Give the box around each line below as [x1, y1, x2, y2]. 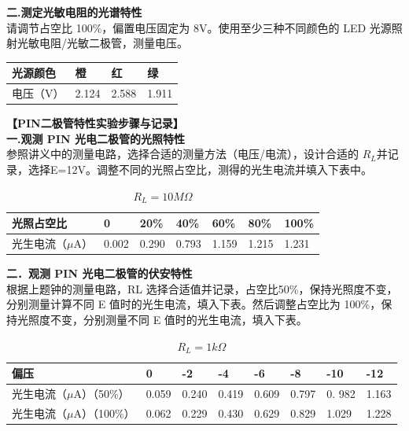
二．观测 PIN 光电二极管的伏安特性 [6, 265, 193, 282]
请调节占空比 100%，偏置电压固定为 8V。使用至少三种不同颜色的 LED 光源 [6, 19, 392, 35]
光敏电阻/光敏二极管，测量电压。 [17, 35, 188, 51]
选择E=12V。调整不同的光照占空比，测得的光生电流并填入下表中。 [28, 161, 372, 177]
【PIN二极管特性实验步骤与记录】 [6, 115, 184, 131]
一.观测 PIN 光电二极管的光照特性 [6, 130, 185, 146]
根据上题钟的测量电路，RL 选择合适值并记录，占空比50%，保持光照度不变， [6, 280, 398, 297]
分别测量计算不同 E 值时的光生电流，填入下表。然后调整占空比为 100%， [6, 296, 381, 312]
